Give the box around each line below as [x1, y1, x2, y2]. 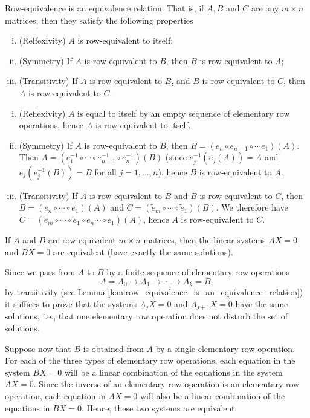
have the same [235, 297, 288, 310]
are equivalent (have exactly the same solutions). [53, 245, 233, 258]
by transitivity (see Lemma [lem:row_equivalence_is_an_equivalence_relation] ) [5, 286, 303, 298]
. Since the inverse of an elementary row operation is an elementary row [33, 377, 300, 390]
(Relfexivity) [19, 34, 66, 47]
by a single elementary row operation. [155, 342, 295, 354]
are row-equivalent [48, 233, 116, 246]
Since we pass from [5, 266, 76, 278]
